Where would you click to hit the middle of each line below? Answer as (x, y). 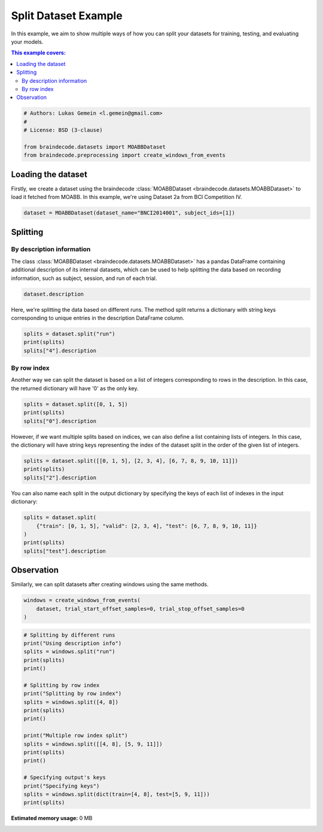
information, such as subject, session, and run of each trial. (84, 278)
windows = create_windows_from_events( (82, 600)
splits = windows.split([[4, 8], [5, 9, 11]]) (93, 744)
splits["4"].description (60, 350)
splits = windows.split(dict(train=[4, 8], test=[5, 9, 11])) (117, 794)
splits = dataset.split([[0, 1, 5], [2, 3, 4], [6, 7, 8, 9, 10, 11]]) (131, 461)
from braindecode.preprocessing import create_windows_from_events (125, 155)
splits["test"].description (65, 551)
